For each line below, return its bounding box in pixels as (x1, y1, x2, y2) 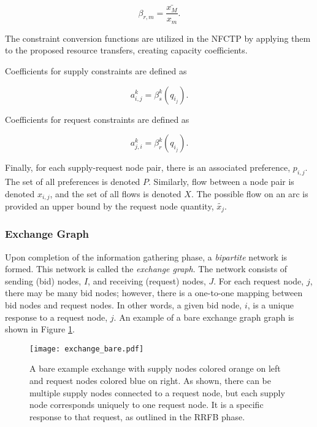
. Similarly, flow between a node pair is (148, 174, 294, 187)
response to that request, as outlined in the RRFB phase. (29, 410, 245, 423)
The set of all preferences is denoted (5, 174, 140, 187)
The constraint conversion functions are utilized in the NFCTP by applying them (5, 31, 311, 44)
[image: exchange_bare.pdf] (29, 344, 144, 353)
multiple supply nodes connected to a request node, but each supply (29, 386, 285, 399)
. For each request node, (213, 274, 304, 287)
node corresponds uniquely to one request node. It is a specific (29, 398, 264, 411)
